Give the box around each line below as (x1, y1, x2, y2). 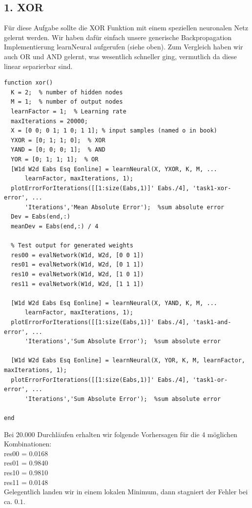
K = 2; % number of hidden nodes (11, 88, 123, 96)
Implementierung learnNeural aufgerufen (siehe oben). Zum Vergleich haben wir (4, 42, 243, 52)
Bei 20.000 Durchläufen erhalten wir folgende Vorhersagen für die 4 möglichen (4, 429, 237, 439)
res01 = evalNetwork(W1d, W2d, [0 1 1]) (11, 261, 144, 268)
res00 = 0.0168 (4, 448, 48, 458)
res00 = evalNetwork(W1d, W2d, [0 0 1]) (11, 251, 144, 259)
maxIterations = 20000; (11, 117, 88, 125)
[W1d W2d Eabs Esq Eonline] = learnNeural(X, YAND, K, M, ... (11, 299, 217, 307)
